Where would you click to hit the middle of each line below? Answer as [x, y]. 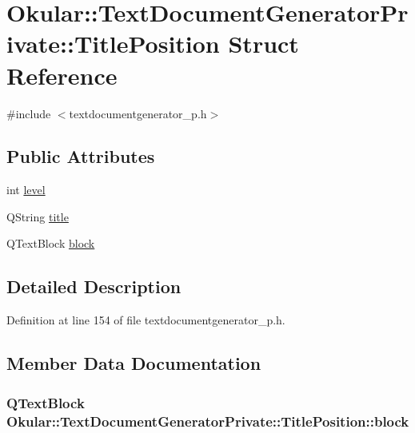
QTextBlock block [51, 243]
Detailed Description [94, 286]
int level [26, 190]
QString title [38, 216]
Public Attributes [81, 156]
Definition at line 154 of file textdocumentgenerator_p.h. [146, 320]
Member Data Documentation [134, 363]
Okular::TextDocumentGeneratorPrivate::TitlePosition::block [208, 421]
